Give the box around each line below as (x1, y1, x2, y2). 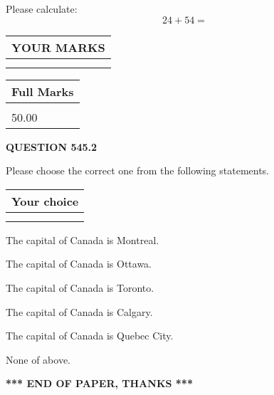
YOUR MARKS (11, 38, 105, 56)
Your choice (11, 192, 79, 209)
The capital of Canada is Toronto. (6, 280, 154, 295)
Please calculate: (6, 1, 78, 16)
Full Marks (11, 83, 74, 100)
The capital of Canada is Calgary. (6, 304, 153, 319)
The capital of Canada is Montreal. (6, 232, 159, 247)
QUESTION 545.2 (6, 139, 98, 154)
